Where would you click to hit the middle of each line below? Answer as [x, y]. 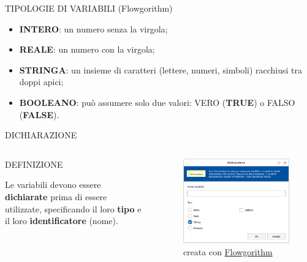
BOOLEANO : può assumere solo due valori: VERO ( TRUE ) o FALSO [157, 102]
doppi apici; [41, 82]
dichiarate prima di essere [56, 196]
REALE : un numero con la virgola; [87, 49]
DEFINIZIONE [34, 164]
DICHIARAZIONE [41, 135]
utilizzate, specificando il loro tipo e [73, 208]
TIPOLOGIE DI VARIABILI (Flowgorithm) [89, 8]
